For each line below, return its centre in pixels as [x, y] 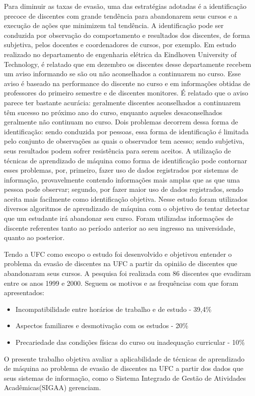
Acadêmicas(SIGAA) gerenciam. [53, 387]
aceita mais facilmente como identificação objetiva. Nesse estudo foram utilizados [126, 198]
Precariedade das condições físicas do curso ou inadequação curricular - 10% [130, 342]
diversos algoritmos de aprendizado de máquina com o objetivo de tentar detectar [127, 208]
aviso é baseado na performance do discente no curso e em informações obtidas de [127, 83]
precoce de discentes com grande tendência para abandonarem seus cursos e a [121, 15]
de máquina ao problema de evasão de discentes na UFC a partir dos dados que [124, 368]
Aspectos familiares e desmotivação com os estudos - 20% [102, 325]
